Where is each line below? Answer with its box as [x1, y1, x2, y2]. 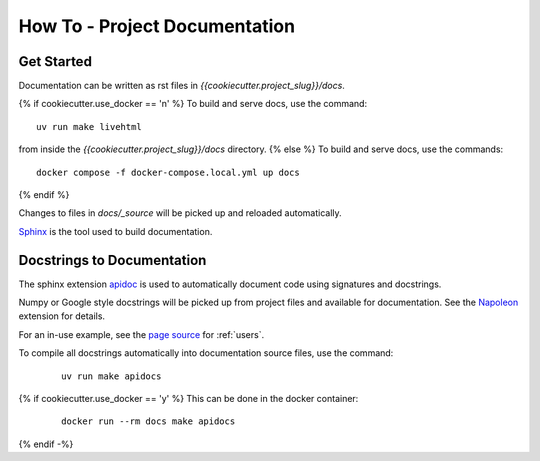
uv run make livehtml [36, 121, 142, 132]
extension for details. [18, 310, 105, 322]
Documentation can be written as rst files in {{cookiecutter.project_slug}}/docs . [18, 80, 345, 92]
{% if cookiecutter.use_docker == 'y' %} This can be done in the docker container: [18, 393, 359, 405]
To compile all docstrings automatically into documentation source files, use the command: [18, 347, 394, 359]
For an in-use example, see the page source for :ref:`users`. [18, 328, 265, 340]
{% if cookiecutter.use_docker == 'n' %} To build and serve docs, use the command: [18, 98, 368, 110]
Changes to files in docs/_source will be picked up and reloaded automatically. [18, 207, 342, 219]
